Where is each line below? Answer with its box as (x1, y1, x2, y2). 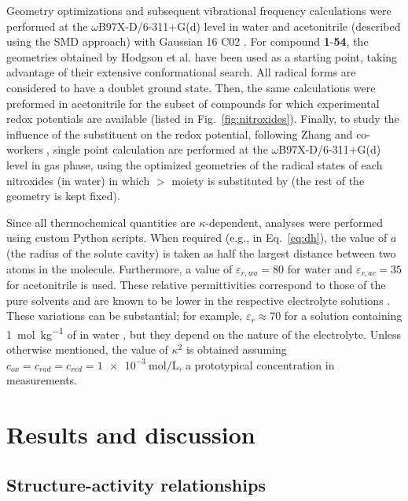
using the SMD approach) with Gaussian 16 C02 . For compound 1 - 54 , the (6, 33, 369, 50)
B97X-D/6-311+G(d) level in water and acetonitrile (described (97, 17, 401, 34)
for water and (287, 260, 353, 276)
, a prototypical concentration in (178, 356, 335, 373)
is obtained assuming (186, 340, 287, 357)
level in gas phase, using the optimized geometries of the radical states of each (6, 156, 383, 173)
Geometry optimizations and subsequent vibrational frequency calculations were (6, 2, 391, 18)
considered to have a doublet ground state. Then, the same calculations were (6, 79, 376, 95)
